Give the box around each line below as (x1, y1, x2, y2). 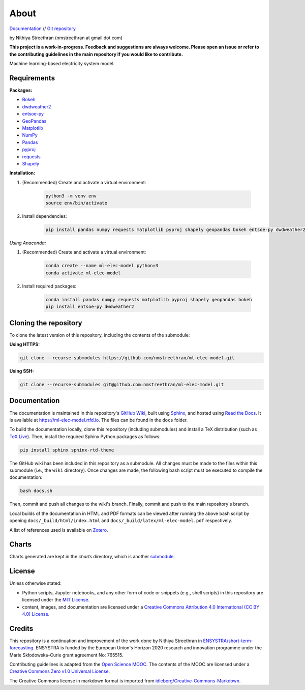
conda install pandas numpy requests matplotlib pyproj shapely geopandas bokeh (45, 297, 252, 302)
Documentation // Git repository (9, 25, 76, 32)
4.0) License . (22, 611, 50, 617)
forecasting (9, 645, 34, 651)
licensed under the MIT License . (22, 597, 90, 603)
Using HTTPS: (9, 341, 40, 348)
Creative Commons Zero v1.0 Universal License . (9, 668, 110, 674)
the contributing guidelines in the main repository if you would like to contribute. (9, 51, 183, 57)
